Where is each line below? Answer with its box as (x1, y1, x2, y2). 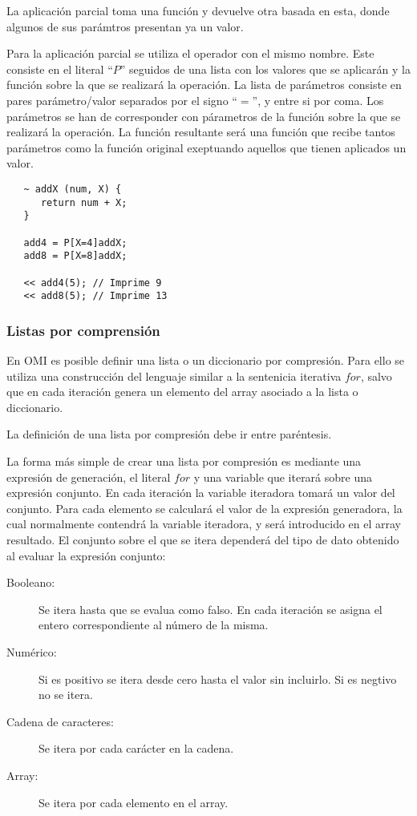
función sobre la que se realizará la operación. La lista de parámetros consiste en (6, 76, 402, 93)
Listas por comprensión (6, 320, 160, 340)
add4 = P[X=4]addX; (23, 236, 128, 248)
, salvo (360, 367, 392, 384)
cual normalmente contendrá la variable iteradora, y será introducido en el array (6, 515, 401, 532)
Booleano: (6, 574, 55, 591)
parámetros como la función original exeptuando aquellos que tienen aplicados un (6, 139, 407, 156)
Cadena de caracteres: (6, 713, 114, 729)
